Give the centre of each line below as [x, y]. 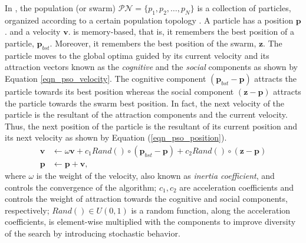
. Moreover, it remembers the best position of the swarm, [153, 43]
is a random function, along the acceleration [211, 210]
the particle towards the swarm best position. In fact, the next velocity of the [145, 103]
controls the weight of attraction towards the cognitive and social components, [146, 199]
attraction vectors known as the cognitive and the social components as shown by [151, 67]
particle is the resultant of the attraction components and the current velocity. [146, 114]
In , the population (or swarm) [60, 8]
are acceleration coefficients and [237, 187]
